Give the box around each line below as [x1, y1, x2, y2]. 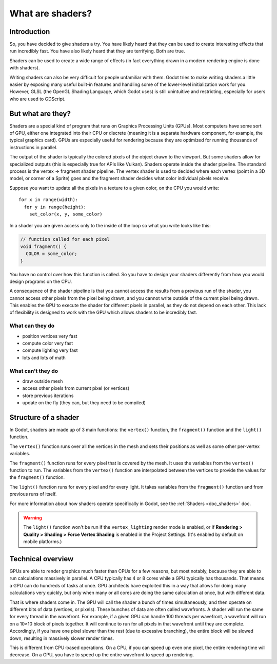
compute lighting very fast [22, 347, 78, 353]
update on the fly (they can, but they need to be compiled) [22, 400, 146, 406]
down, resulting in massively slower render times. [9, 635, 114, 641]
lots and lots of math [22, 354, 66, 361]
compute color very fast [22, 340, 73, 347]
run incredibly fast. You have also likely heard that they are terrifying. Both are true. [9, 48, 186, 54]
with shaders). [9, 65, 40, 71]
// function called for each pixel [20, 237, 110, 242]
